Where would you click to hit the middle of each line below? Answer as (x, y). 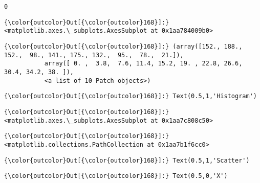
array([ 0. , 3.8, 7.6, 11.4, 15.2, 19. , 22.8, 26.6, (143, 64)
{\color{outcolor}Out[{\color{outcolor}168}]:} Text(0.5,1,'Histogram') (131, 96)
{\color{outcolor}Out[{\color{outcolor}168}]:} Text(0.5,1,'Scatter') (127, 160)
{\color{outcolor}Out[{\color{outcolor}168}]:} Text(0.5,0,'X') (116, 176)
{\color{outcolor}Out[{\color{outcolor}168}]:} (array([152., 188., (123, 46)
